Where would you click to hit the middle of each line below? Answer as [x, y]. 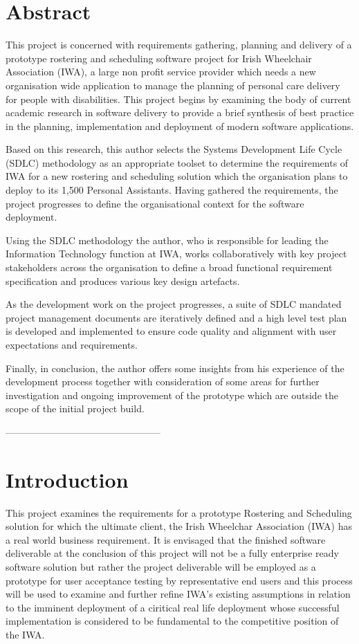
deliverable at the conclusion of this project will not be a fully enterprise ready [172, 553]
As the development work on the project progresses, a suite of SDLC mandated [174, 304]
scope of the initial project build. [75, 408]
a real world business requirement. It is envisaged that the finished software [166, 539]
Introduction [67, 479]
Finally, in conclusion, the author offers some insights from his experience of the [175, 368]
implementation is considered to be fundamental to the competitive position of [172, 621]
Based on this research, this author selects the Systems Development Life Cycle [174, 149]
